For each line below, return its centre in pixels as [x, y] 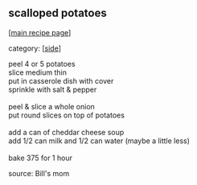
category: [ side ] [35, 48]
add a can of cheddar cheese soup [66, 132]
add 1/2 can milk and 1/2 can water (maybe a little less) [99, 141]
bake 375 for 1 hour [40, 158]
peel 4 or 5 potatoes [42, 64]
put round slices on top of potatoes [66, 115]
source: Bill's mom [39, 173]
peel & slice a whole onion [51, 106]
